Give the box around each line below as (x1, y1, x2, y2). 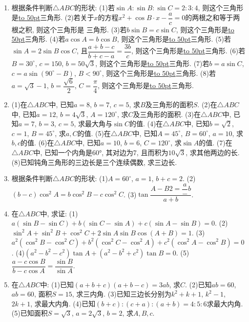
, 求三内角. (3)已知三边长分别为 (72, 289, 171, 299)
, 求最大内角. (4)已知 (30, 298, 96, 308)
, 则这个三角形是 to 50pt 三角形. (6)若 (131, 46, 246, 56)
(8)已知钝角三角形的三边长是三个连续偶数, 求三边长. (11, 157, 177, 167)
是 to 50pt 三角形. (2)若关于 (11, 12, 94, 23)
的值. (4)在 (129, 118, 163, 129)
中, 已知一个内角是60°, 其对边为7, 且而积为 (33, 147, 168, 157)
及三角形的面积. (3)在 (133, 109, 201, 119)
